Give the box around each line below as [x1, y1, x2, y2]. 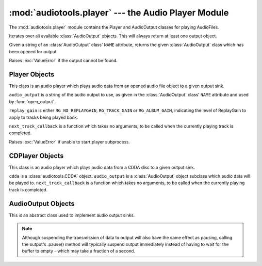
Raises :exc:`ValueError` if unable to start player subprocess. [9, 139, 131, 145]
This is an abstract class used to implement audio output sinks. [9, 212, 135, 218]
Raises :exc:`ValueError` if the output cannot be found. [9, 58, 118, 63]
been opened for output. [9, 48, 58, 54]
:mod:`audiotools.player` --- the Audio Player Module [9, 7, 229, 18]
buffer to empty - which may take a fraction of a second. [22, 248, 135, 254]
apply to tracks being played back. [9, 114, 78, 120]
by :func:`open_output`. [9, 98, 56, 104]
